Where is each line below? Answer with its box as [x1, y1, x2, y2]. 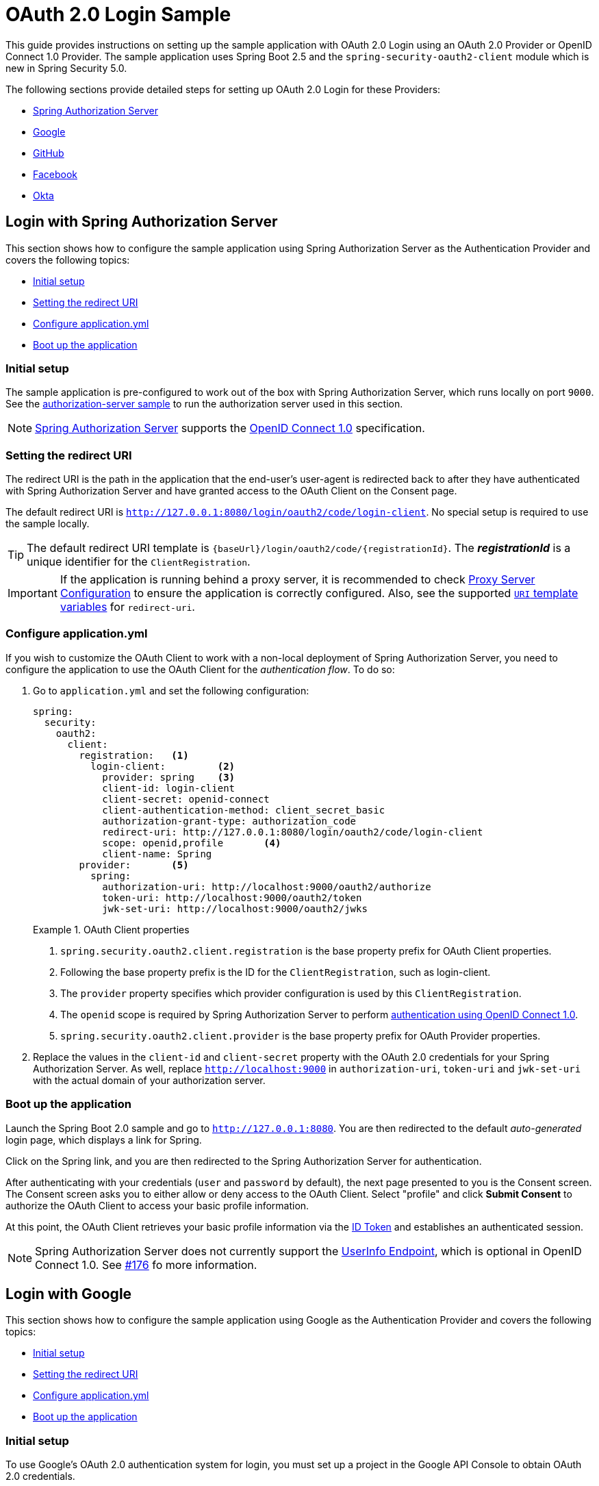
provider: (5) [79, 859, 189, 870]
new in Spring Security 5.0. [5, 62, 127, 74]
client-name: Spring [102, 848, 212, 859]
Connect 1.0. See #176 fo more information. [35, 1257, 257, 1272]
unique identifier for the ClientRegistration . [27, 555, 251, 569]
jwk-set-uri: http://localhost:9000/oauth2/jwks [102, 903, 368, 914]
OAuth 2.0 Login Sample [5, 3, 231, 26]
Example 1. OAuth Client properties [33, 923, 190, 935]
